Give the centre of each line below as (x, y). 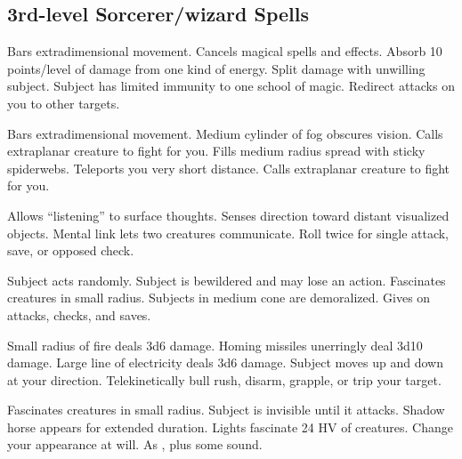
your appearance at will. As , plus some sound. (135, 444)
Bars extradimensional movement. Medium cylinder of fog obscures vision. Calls (225, 133)
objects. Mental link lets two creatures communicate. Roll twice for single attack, (228, 233)
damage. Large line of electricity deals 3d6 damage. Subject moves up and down (226, 362)
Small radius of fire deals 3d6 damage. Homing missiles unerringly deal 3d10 (215, 345)
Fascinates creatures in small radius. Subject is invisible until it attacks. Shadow (226, 410)
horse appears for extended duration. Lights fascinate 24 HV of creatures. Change (230, 427)
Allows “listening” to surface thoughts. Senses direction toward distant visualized (228, 215)
